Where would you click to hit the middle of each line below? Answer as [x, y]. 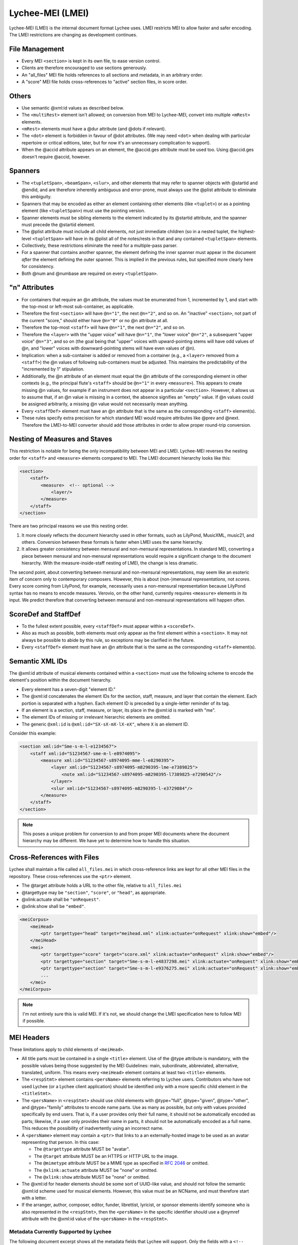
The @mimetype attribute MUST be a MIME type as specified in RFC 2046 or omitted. [121, 1163]
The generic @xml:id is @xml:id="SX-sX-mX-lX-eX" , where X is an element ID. [105, 724]
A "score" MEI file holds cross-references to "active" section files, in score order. [105, 82]
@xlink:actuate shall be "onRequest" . [61, 899]
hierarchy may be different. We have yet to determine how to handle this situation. [107, 841]
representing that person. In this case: [60, 1142]
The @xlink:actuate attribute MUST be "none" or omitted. [96, 1170]
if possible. [34, 1020]
